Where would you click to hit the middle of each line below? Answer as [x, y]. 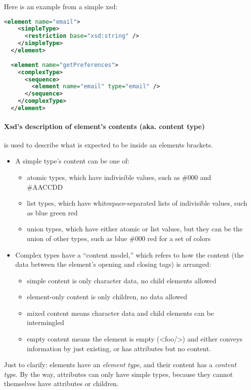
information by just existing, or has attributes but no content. [119, 348]
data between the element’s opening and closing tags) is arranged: [113, 264]
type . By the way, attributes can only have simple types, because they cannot [118, 374]
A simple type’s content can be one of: [72, 161]
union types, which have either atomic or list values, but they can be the [135, 229]
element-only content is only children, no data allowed [107, 297]
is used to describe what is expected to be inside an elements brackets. [109, 144]
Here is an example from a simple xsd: [61, 6]
